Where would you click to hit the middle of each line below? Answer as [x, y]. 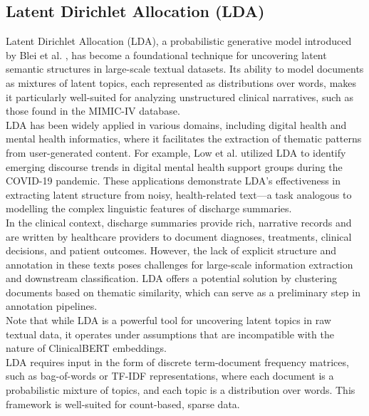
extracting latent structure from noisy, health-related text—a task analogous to [179, 194]
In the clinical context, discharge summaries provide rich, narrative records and [179, 222]
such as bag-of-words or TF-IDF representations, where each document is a [170, 376]
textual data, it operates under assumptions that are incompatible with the [170, 334]
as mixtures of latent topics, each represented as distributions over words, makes [181, 82]
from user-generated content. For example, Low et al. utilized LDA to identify [176, 152]
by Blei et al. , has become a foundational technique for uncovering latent [166, 54]
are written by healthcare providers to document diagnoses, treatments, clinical [179, 236]
